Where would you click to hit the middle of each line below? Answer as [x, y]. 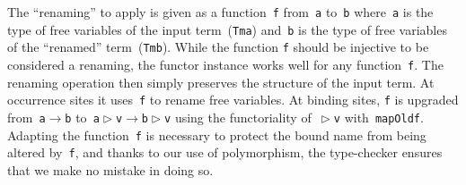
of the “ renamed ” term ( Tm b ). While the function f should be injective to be [218, 47]
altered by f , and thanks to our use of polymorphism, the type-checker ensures [225, 152]
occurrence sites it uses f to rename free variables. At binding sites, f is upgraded [233, 100]
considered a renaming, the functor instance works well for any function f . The [225, 64]
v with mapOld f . [378, 117]
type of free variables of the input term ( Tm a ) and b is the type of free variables [227, 29]
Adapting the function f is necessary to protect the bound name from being [217, 135]
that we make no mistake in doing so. [110, 169]
